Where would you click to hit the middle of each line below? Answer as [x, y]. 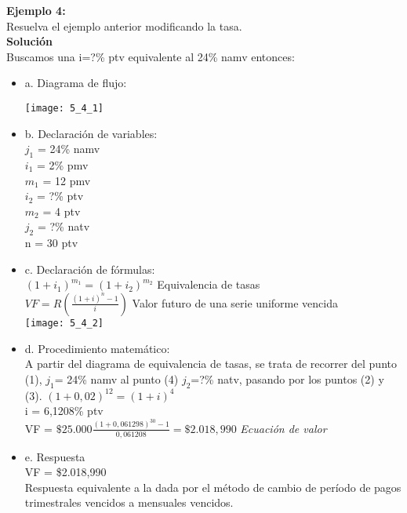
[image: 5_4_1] [64, 108]
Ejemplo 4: [36, 10]
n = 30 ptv [51, 243]
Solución [30, 41]
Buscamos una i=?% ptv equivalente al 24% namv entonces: [151, 56]
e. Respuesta [55, 456]
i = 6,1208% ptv [64, 411]
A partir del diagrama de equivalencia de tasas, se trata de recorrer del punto [211, 364]
